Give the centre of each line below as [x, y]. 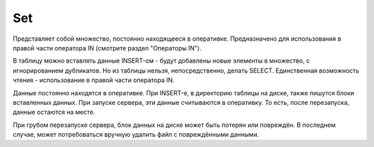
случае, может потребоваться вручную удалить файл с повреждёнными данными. [136, 135]
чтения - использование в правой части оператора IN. [93, 80]
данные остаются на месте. [54, 112]
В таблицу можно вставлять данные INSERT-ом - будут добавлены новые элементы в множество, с [161, 61]
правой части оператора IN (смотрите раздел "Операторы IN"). [107, 48]
